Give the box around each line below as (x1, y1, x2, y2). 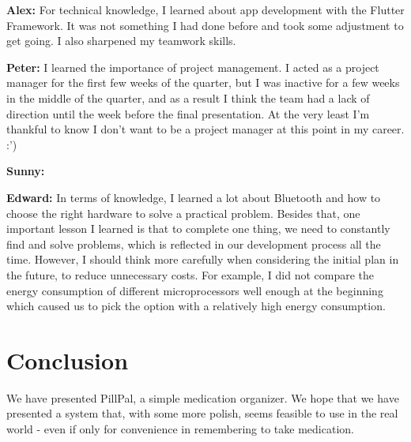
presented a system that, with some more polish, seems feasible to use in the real (6, 405, 398, 421)
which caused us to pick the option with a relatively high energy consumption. (6, 298, 386, 314)
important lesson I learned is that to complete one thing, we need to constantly (6, 220, 390, 237)
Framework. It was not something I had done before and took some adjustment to (6, 17, 404, 33)
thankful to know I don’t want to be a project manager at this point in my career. (6, 121, 405, 137)
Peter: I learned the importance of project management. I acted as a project (6, 58, 379, 75)
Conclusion (6, 343, 129, 376)
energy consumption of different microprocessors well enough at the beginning (6, 282, 383, 298)
